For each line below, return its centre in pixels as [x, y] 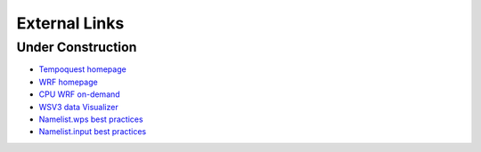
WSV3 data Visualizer [79, 107]
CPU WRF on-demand [79, 94]
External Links [70, 23]
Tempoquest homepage [82, 69]
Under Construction [77, 47]
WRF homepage [68, 82]
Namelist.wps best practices [91, 119]
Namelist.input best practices [93, 132]
